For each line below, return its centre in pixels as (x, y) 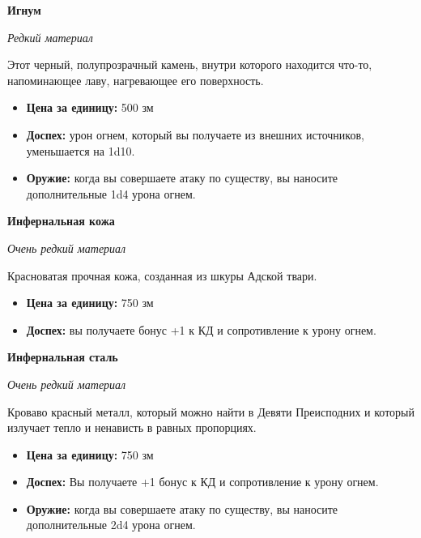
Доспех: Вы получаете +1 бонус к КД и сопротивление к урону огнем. (202, 482)
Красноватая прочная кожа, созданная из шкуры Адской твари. (162, 275)
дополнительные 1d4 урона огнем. (111, 193)
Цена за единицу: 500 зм (90, 107)
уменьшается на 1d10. (81, 150)
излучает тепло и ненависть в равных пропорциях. (132, 427)
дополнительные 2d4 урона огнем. (111, 525)
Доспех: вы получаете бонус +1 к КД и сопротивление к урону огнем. (201, 329)
